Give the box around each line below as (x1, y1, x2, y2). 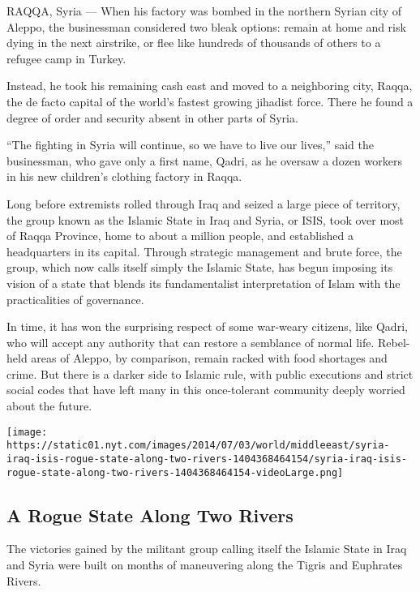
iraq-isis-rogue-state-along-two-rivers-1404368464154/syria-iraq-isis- (6, 453, 407, 465)
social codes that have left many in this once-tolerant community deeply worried (6, 381, 405, 398)
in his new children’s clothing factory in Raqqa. (6, 168, 242, 185)
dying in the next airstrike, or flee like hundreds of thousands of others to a (6, 34, 381, 51)
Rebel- (378, 333, 410, 350)
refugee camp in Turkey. (6, 49, 126, 66)
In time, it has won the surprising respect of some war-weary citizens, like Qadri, (6, 318, 408, 335)
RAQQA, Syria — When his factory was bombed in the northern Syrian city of (6, 2, 402, 19)
